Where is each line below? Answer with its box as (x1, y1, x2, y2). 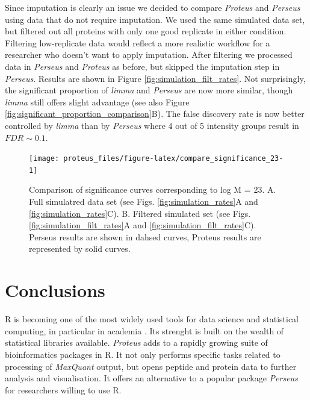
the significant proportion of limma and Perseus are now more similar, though (5, 84, 293, 96)
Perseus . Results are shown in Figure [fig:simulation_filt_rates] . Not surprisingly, (5, 72, 306, 84)
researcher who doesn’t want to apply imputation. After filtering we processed (5, 48, 293, 61)
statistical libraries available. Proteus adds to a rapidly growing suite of (5, 336, 268, 349)
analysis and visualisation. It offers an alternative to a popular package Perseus (5, 372, 298, 384)
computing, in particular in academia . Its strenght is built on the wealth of (5, 324, 284, 337)
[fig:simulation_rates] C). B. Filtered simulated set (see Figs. (29, 207, 251, 219)
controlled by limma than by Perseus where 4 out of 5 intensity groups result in (5, 119, 299, 131)
